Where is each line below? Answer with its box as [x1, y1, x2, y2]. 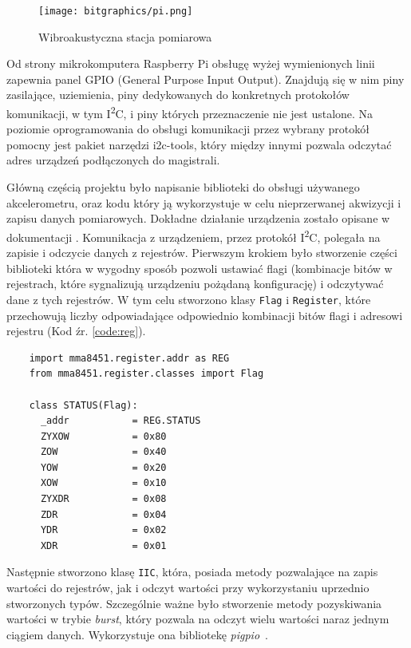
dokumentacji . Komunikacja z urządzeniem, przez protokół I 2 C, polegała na [6, 226, 381, 245]
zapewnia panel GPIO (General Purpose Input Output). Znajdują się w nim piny [6, 70, 405, 87]
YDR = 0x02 [40, 524, 167, 536]
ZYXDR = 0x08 [40, 493, 167, 505]
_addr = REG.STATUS [40, 415, 201, 427]
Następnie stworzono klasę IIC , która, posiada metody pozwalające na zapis [6, 563, 378, 580]
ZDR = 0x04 [40, 508, 167, 520]
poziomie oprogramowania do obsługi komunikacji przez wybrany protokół [6, 121, 370, 137]
